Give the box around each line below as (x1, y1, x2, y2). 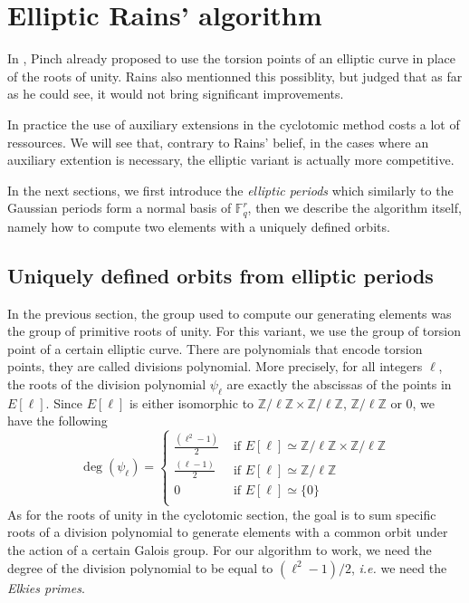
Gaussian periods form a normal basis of (7, 198, 232, 217)
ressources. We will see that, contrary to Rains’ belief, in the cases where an (7, 132, 429, 151)
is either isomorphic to (129, 393, 254, 412)
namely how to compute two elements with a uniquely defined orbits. (7, 216, 390, 235)
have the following (7, 411, 108, 430)
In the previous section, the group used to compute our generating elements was (7, 303, 452, 322)
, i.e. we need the (350, 558, 447, 577)
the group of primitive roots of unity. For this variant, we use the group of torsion (7, 321, 461, 340)
